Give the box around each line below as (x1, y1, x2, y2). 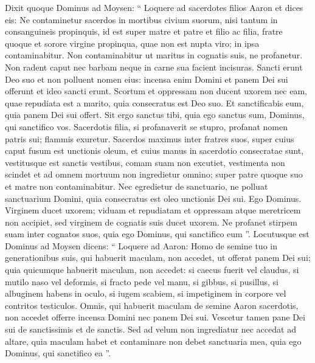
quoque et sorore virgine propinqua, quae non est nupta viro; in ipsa (5, 36, 260, 49)
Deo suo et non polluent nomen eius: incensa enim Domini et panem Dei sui (5, 72, 288, 85)
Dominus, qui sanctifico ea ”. (5, 347, 111, 359)
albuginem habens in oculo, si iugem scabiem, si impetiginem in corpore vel (5, 287, 286, 300)
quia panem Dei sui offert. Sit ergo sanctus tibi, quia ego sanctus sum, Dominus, (5, 108, 305, 121)
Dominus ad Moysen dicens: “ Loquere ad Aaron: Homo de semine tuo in (5, 239, 277, 252)
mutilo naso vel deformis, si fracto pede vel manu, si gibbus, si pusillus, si (5, 275, 279, 288)
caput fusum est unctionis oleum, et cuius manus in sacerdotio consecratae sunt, (5, 144, 304, 157)
